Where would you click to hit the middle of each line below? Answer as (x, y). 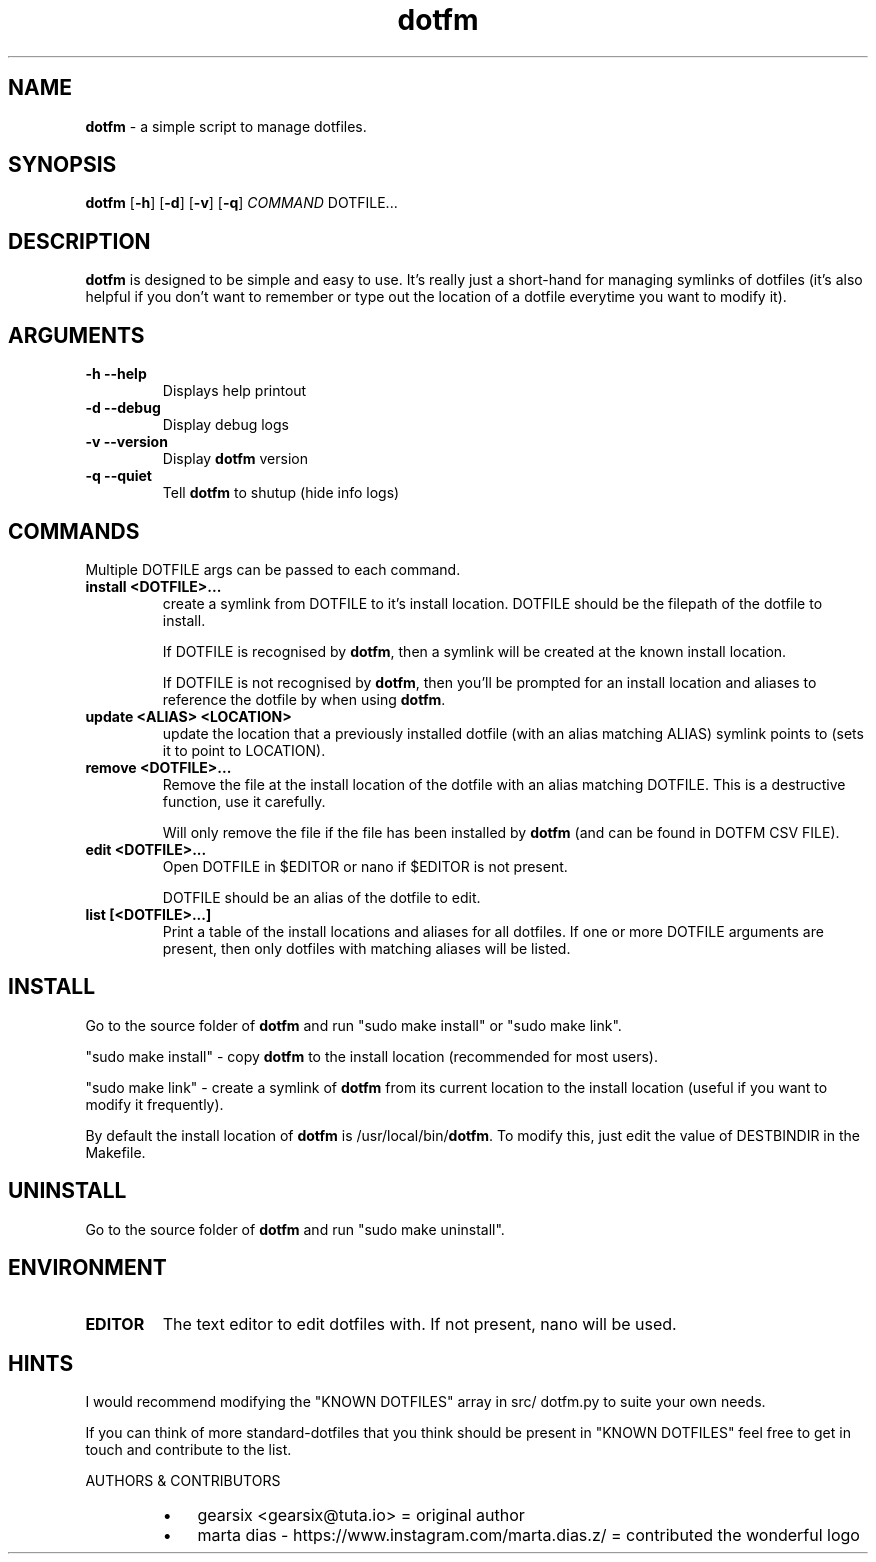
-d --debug (123, 408)
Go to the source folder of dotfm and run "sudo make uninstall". (295, 1229)
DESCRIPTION (79, 241)
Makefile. (115, 1152)
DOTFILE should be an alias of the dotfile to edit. (321, 897)
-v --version (126, 442)
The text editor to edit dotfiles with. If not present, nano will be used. (419, 1323)
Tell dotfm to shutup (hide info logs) (281, 493)
